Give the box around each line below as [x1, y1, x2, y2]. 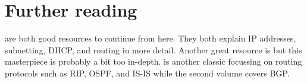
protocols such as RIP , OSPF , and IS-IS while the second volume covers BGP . [5, 66, 290, 79]
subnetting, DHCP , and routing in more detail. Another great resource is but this [5, 43, 302, 56]
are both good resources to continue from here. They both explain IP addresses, [5, 32, 296, 44]
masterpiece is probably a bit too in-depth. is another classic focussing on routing [5, 55, 302, 68]
